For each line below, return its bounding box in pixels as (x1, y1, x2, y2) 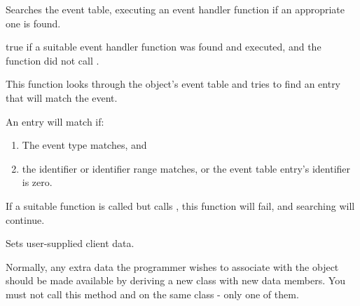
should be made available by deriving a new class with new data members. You (6, 273, 345, 288)
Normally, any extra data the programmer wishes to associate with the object (6, 259, 339, 274)
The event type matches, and (22, 138, 147, 152)
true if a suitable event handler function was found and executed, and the (6, 39, 321, 54)
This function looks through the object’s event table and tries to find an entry (6, 76, 341, 91)
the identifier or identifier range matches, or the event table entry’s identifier (22, 161, 351, 175)
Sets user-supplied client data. (6, 236, 134, 251)
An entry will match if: (6, 114, 104, 128)
